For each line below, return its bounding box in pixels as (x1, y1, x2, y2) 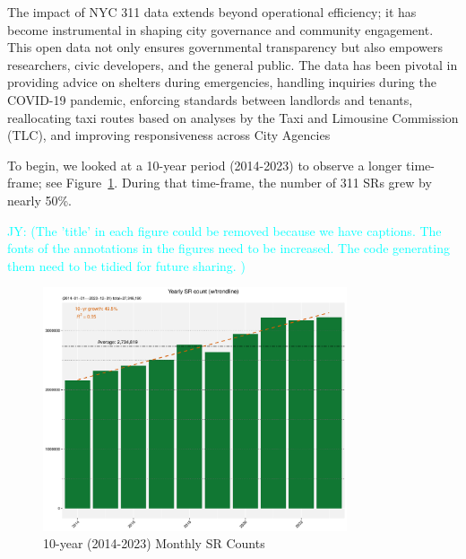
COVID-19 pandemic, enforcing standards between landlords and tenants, (7, 90, 413, 109)
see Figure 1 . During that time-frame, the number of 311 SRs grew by (46, 173, 432, 192)
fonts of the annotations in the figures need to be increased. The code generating (7, 239, 450, 258)
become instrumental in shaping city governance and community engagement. (7, 20, 434, 39)
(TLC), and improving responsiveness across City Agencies (7, 126, 331, 144)
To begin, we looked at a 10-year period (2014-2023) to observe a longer (7, 155, 402, 174)
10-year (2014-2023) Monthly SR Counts (43, 534, 265, 553)
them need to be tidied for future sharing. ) (7, 256, 246, 275)
